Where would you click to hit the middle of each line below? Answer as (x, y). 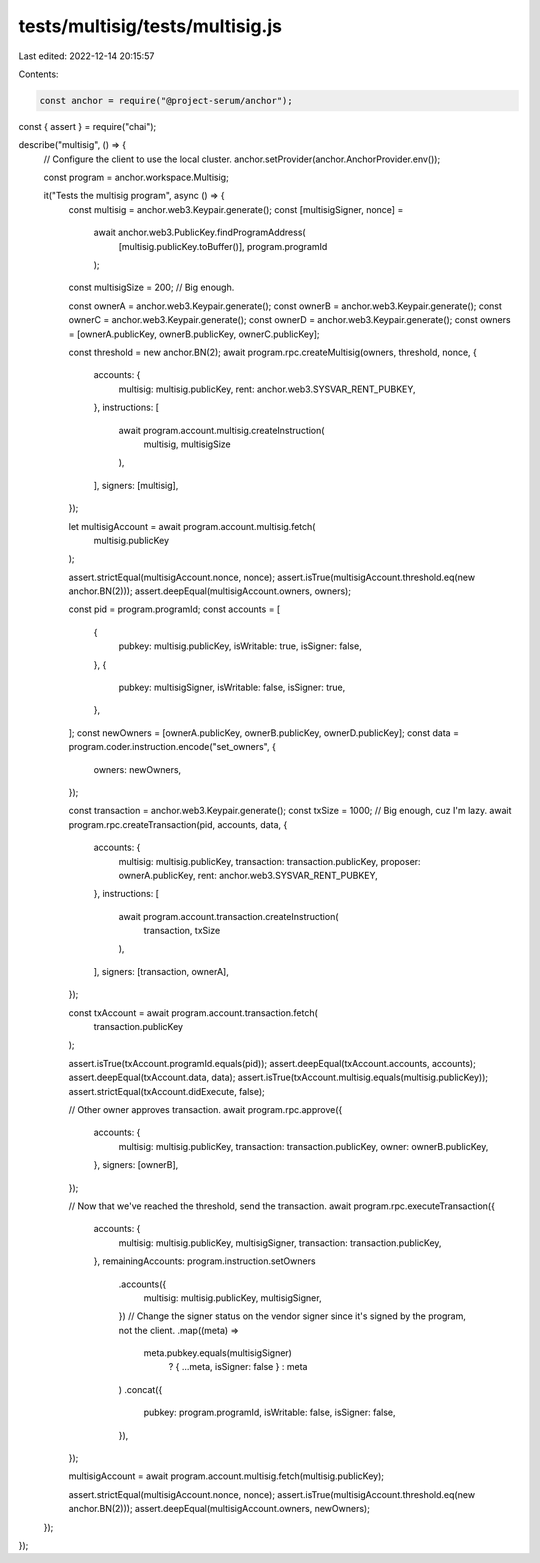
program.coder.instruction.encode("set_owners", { (172, 747)
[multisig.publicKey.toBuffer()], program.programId (223, 246)
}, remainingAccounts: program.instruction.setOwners (204, 1261)
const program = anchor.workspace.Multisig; (136, 177)
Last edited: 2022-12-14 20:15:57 (86, 56)
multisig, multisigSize (187, 444)
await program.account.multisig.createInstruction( (221, 430)
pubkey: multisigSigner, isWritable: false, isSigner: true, (232, 687)
